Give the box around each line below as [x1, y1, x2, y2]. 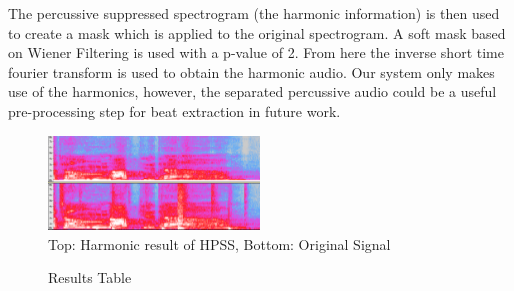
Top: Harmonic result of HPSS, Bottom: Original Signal [48, 233, 391, 254]
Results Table [48, 267, 132, 288]
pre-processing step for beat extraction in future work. [8, 100, 341, 121]
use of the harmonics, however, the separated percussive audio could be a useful [8, 81, 497, 102]
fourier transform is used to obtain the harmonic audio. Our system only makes [8, 61, 495, 82]
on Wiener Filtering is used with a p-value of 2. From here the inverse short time [8, 42, 504, 63]
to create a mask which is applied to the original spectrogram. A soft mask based [8, 22, 506, 43]
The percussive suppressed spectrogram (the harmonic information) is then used [8, 3, 500, 23]
